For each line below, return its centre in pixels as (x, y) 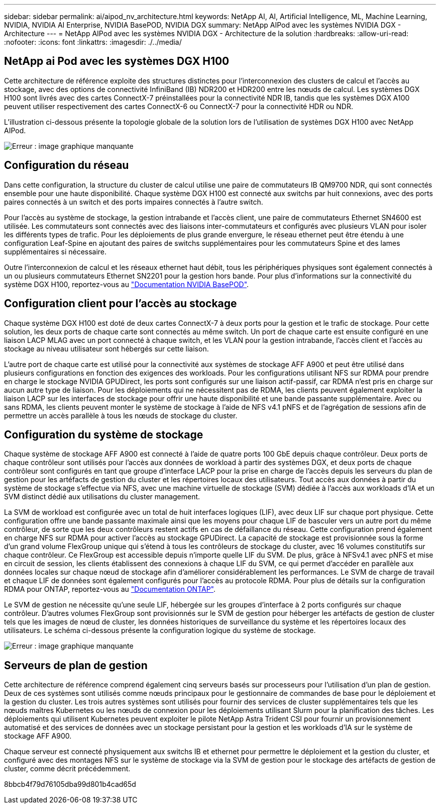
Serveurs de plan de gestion (76, 665)
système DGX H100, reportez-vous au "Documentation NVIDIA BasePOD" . (127, 284)
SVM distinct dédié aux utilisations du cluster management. (102, 497)
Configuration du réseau (67, 165)
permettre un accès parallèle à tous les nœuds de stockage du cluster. (121, 415)
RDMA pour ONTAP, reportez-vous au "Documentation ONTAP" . (110, 589)
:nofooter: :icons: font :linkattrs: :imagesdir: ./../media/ (93, 42)
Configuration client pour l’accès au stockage (121, 304)
